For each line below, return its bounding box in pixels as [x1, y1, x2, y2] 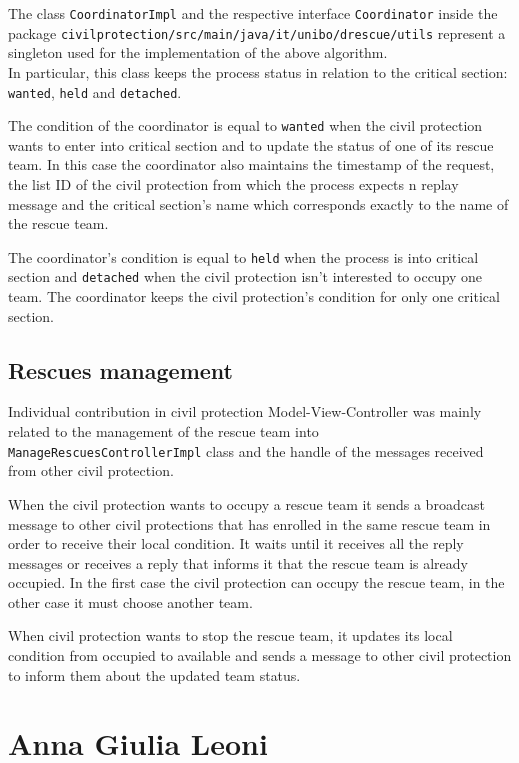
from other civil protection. [8, 460, 174, 481]
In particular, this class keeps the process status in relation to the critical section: [8, 61, 508, 82]
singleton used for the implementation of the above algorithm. [8, 42, 388, 63]
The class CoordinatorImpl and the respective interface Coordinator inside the [8, 3, 498, 23]
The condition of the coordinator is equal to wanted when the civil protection [8, 115, 483, 136]
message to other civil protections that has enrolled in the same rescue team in [8, 513, 491, 534]
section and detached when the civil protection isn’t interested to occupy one [8, 266, 483, 287]
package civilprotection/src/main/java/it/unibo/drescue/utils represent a [8, 22, 506, 43]
